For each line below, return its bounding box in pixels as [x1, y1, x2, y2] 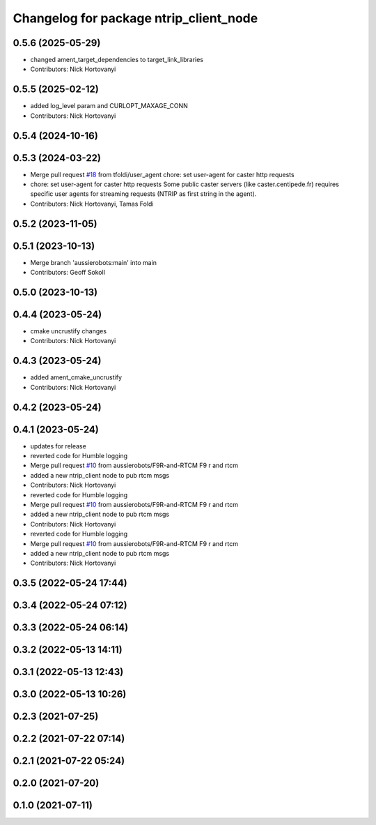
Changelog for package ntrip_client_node [13, 10, 258, 26]
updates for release [30, 441, 86, 450]
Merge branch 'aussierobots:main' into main [30, 258, 157, 266]
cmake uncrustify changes [30, 327, 107, 335]
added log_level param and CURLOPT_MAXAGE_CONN [30, 102, 188, 110]
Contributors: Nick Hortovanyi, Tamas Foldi [30, 199, 154, 208]
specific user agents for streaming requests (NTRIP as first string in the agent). [30, 190, 257, 198]
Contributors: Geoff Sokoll [30, 268, 106, 277]
